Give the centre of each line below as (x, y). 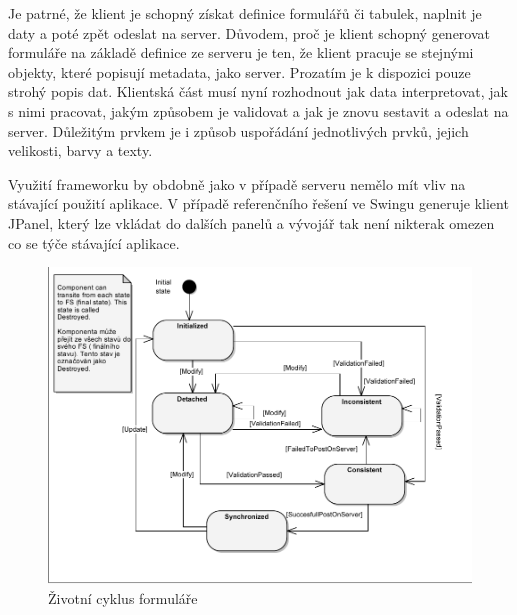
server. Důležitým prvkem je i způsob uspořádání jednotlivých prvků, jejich (238, 130)
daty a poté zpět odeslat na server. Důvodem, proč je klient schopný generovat (249, 32)
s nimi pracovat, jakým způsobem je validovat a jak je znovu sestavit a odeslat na (258, 110)
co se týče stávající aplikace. (94, 242)
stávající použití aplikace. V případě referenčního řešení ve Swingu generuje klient (258, 203)
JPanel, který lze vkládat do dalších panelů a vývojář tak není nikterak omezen (251, 222)
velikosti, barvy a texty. (80, 150)
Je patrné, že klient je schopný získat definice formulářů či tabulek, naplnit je (245, 13)
